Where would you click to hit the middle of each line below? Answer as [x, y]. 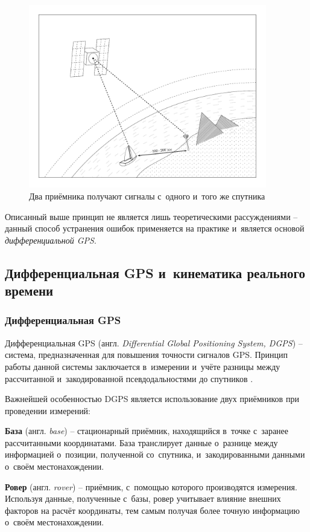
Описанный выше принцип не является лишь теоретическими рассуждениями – [151, 216]
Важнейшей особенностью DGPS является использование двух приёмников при [152, 399]
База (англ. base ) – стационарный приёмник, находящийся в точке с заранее [147, 431]
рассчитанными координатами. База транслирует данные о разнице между [141, 442]
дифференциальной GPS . [51, 240]
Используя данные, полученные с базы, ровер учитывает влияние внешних [143, 498]
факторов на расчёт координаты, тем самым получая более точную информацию [152, 510]
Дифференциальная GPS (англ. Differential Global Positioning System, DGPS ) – [154, 342]
